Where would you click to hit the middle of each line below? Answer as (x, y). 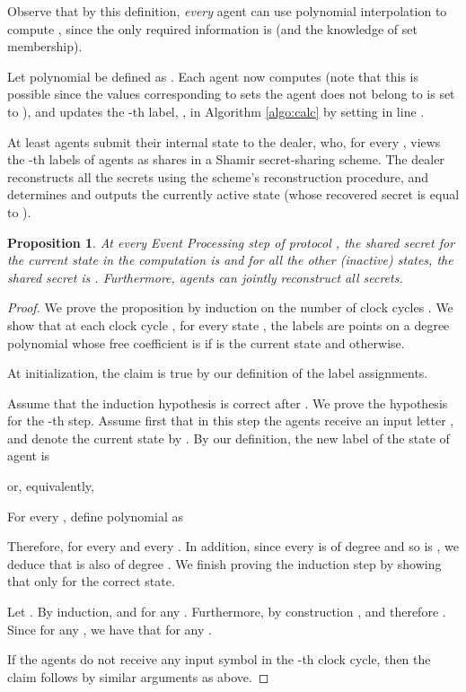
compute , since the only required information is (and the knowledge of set (212, 28)
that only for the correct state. (91, 581)
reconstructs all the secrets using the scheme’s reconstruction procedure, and (218, 176)
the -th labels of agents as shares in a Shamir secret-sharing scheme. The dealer (226, 159)
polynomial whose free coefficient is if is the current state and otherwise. (206, 342)
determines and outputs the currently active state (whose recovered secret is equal (233, 194)
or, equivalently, (51, 486)
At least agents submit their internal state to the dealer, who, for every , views (224, 141)
